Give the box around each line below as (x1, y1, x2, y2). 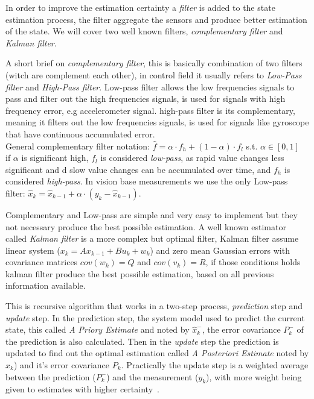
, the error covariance (202, 323, 281, 336)
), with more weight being (206, 370, 302, 383)
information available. (5, 279, 86, 292)
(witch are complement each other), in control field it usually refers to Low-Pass (5, 68, 302, 81)
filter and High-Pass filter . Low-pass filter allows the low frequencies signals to (5, 80, 295, 93)
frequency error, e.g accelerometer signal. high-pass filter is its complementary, (5, 104, 295, 116)
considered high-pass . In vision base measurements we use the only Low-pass (5, 175, 288, 187)
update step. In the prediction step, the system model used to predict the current (5, 311, 305, 324)
